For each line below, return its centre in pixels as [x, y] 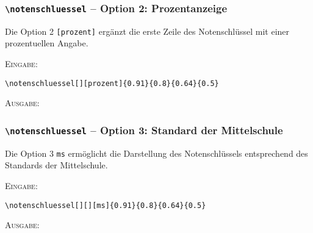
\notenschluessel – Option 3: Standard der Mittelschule [144, 130]
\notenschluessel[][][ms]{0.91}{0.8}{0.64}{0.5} [106, 205]
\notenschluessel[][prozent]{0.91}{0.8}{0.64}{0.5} [112, 83]
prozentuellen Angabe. [47, 43]
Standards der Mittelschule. [56, 165]
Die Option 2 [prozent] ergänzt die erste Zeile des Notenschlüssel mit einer [147, 31]
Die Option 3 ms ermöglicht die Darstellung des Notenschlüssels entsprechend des [156, 153]
